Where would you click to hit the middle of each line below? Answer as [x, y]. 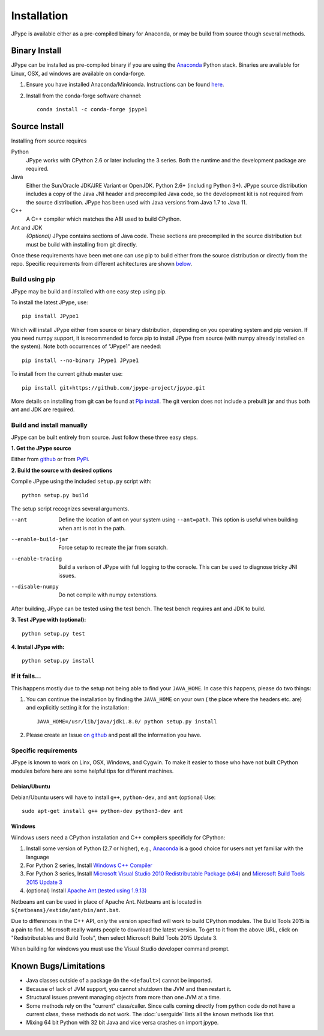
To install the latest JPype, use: [49, 302]
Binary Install [36, 51]
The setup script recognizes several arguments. [70, 509]
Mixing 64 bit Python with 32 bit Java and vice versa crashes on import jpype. [122, 1023]
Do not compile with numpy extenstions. [108, 595]
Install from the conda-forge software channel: [84, 96]
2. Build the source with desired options [62, 470]
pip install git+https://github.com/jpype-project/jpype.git [113, 388]
